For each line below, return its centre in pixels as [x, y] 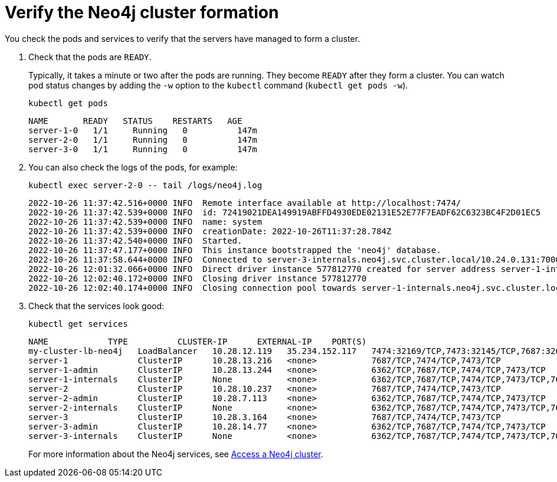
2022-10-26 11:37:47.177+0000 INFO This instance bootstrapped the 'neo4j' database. [235, 250]
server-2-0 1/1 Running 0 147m [143, 140]
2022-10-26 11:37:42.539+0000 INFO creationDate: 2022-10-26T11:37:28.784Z [210, 231]
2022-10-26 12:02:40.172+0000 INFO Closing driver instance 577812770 [198, 278]
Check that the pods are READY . [90, 57]
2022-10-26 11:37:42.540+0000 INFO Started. [135, 240]
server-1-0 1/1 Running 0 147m [143, 130]
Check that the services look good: [96, 306]
